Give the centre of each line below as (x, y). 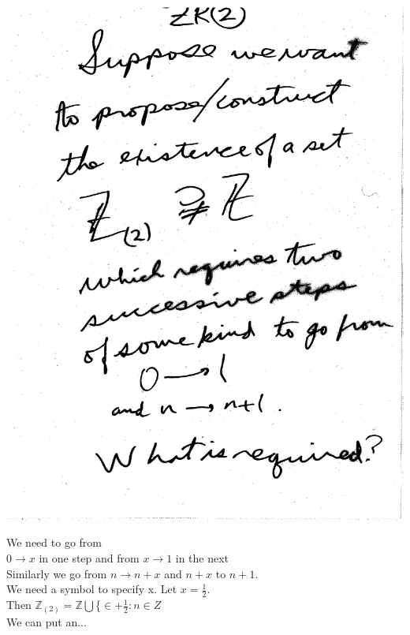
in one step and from (89, 558)
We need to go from (54, 542)
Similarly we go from (57, 573)
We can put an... (47, 621)
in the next (202, 558)
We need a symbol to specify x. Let (92, 589)
